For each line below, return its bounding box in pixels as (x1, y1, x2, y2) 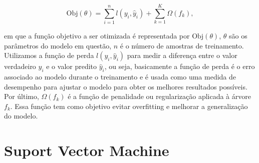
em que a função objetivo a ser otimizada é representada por (4, 30, 190, 41)
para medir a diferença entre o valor (127, 50, 237, 60)
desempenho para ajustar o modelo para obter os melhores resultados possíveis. (4, 81, 247, 91)
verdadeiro (4, 61, 36, 71)
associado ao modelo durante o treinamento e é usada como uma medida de (4, 71, 236, 82)
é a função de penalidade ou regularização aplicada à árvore (68, 91, 251, 101)
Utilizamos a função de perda (4, 50, 94, 60)
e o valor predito (46, 61, 97, 71)
